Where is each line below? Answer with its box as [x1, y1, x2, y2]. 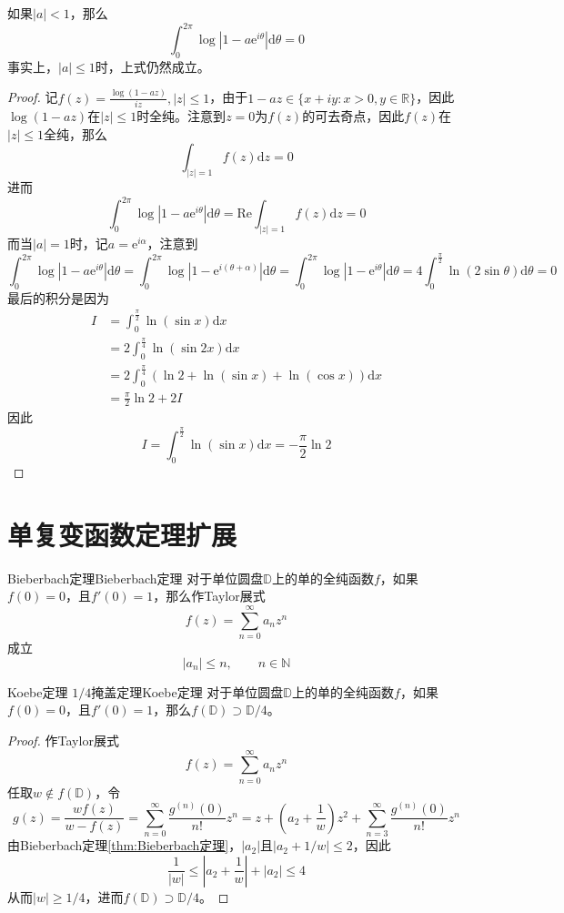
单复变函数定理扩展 [7, 515, 237, 553]
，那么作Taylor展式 [153, 586, 266, 605]
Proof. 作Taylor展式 [7, 730, 119, 749]
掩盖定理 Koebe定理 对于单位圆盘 [91, 682, 284, 701]
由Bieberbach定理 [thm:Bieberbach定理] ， [7, 836, 242, 855]
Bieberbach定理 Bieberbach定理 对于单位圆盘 [7, 568, 264, 587]
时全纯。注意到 [136, 107, 227, 126]
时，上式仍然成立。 [95, 56, 210, 76]
